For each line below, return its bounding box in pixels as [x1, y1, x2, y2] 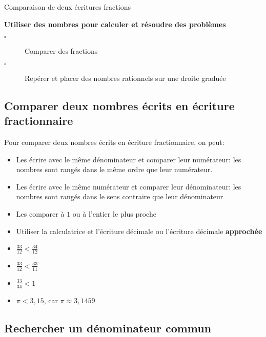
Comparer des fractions [25, 46, 98, 56]
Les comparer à [16, 208, 65, 219]
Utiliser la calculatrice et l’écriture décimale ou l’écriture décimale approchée [16, 225, 262, 236]
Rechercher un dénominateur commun [4, 320, 212, 335]
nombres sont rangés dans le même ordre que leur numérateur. [16, 164, 213, 175]
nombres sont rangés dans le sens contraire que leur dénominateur [16, 191, 223, 202]
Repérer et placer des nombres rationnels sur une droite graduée [25, 72, 226, 83]
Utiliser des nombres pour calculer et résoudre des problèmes [4, 18, 226, 29]
